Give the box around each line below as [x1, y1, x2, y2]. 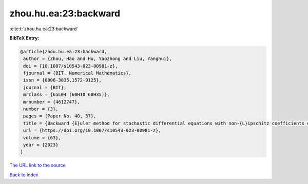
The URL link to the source [9, 162, 66, 169]
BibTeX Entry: [9, 35, 40, 41]
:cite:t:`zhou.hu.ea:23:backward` [9, 26, 79, 32]
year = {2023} [23, 142, 59, 148]
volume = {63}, [23, 135, 62, 140]
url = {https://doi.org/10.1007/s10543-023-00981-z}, [23, 128, 161, 133]
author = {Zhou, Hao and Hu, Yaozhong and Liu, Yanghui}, [23, 56, 172, 62]
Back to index [9, 172, 38, 178]
